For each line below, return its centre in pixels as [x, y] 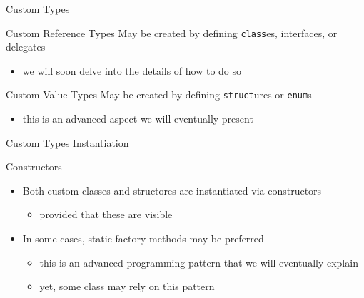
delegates [26, 47]
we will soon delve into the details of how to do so [132, 70]
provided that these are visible [106, 214]
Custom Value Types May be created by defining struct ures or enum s [159, 94]
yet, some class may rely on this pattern [127, 286]
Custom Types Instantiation [67, 142]
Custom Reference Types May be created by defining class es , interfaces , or [172, 32]
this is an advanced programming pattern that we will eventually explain [199, 262]
